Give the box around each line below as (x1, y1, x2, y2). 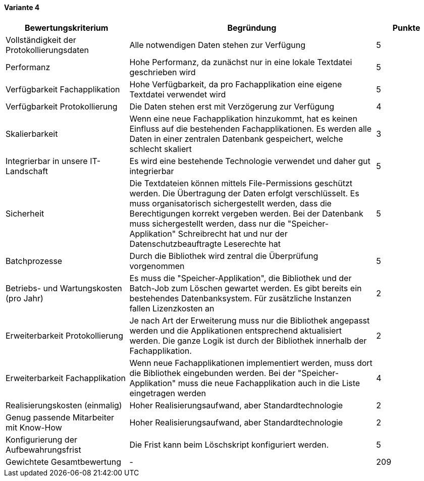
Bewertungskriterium (25, 22, 109, 33)
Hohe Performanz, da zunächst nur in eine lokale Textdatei (129, 57, 352, 67)
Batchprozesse (6, 255, 63, 266)
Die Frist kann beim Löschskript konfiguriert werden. (129, 439, 329, 450)
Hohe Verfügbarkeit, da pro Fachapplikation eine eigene (129, 79, 342, 89)
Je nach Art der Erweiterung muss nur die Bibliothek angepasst (129, 315, 370, 326)
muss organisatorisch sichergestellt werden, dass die (129, 198, 332, 208)
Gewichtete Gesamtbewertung (6, 456, 122, 467)
